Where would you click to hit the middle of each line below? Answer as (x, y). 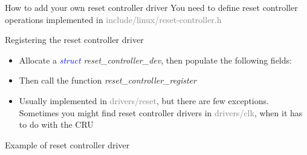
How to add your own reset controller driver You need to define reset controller (151, 7)
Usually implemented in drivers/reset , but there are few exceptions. (144, 100)
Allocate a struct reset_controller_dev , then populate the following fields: (155, 60)
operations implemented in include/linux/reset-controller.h (113, 19)
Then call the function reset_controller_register (108, 80)
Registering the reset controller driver (74, 40)
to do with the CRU (56, 124)
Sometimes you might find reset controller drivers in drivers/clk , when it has (161, 112)
